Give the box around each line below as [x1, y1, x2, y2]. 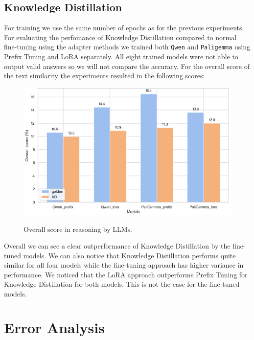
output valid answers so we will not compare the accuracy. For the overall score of [4, 61, 250, 71]
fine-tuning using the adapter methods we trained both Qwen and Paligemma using [4, 42, 250, 52]
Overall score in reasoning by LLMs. [23, 224, 133, 234]
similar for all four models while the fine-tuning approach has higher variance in [4, 260, 244, 270]
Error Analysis [4, 317, 105, 337]
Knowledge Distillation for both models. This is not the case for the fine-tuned [4, 279, 240, 289]
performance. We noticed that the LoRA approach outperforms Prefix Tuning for [4, 269, 248, 279]
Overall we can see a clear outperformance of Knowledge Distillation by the [4, 241, 231, 251]
